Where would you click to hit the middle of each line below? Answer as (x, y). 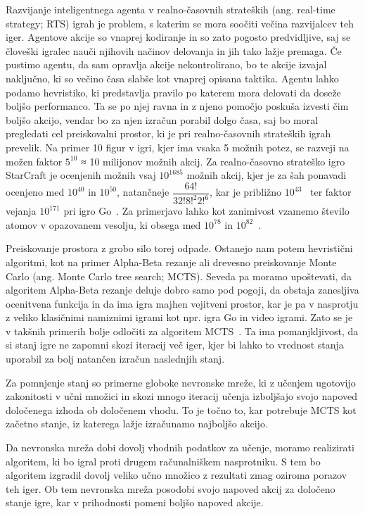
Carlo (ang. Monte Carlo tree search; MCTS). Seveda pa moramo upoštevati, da (179, 276)
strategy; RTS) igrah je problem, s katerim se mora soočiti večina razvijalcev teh (180, 23)
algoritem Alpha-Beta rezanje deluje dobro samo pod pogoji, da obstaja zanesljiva (182, 290)
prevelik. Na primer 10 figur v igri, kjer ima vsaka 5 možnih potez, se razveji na (178, 147)
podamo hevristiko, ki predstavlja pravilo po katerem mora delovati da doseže (173, 92)
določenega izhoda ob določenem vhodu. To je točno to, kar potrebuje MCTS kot (181, 409)
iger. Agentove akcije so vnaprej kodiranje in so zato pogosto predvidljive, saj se (178, 37)
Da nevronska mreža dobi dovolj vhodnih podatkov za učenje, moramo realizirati (180, 447)
